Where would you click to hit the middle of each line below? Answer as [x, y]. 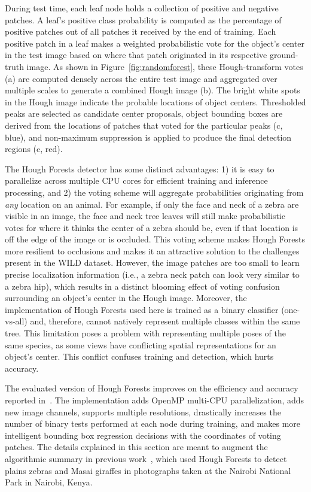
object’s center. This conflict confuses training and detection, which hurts [139, 356]
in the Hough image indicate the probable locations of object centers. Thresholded [155, 101]
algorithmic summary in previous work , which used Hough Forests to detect [146, 458]
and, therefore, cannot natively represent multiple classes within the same [165, 321]
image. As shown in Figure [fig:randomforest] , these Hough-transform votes [165, 66]
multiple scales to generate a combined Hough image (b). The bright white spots [153, 90]
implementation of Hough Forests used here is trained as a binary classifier [142, 309]
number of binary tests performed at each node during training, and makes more [153, 423]
